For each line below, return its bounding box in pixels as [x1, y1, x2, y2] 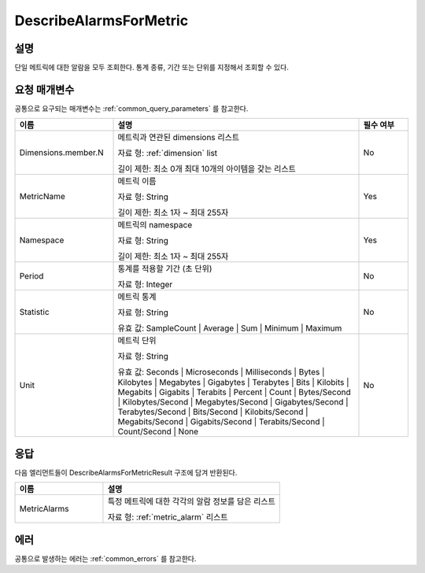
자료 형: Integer [117, 279, 173, 290]
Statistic [19, 307, 50, 318]
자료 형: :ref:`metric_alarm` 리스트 [107, 512, 228, 523]
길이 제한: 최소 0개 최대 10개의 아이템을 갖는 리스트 [117, 164, 297, 175]
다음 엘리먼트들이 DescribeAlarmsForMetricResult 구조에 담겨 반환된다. [14, 468, 238, 477]
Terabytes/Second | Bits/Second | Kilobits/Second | [117, 406, 309, 417]
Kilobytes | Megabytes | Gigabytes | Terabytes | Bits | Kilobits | [117, 377, 349, 388]
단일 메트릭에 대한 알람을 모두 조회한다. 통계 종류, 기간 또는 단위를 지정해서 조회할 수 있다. [14, 63, 289, 72]
